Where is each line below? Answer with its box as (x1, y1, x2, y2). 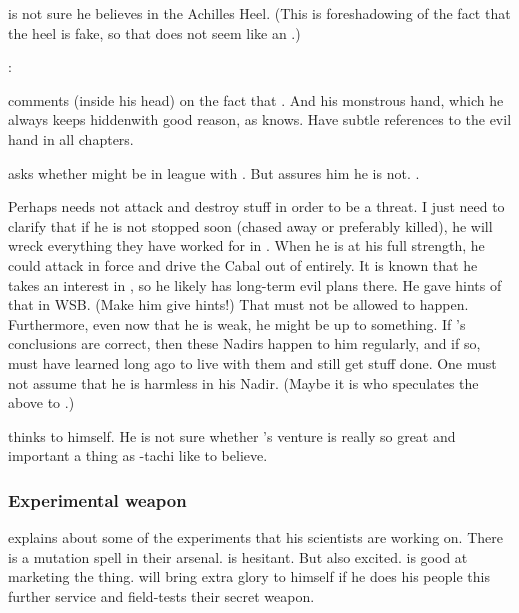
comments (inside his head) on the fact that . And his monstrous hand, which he (8, 89, 504, 110)
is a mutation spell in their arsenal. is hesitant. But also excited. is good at (8, 546, 468, 567)
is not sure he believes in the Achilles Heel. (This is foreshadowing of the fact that (8, 3, 511, 23)
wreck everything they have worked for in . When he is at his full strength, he (8, 235, 485, 256)
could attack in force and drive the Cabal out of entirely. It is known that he (8, 254, 478, 275)
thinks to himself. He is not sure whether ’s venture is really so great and (8, 425, 456, 446)
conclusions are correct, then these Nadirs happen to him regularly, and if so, (8, 333, 481, 354)
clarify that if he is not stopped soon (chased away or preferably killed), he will (8, 215, 493, 236)
